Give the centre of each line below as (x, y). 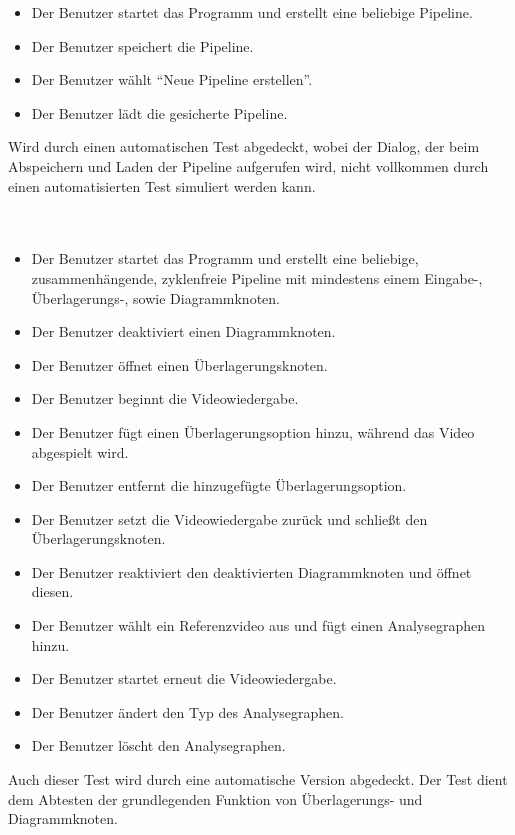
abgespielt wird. (80, 451)
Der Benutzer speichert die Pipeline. (142, 45)
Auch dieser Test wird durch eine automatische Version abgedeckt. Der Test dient (258, 779)
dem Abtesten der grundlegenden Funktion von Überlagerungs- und (215, 798)
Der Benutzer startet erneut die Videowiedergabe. (184, 678)
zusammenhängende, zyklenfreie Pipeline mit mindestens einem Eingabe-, (257, 277)
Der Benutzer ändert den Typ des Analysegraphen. (187, 711)
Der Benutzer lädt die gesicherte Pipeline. (159, 112)
